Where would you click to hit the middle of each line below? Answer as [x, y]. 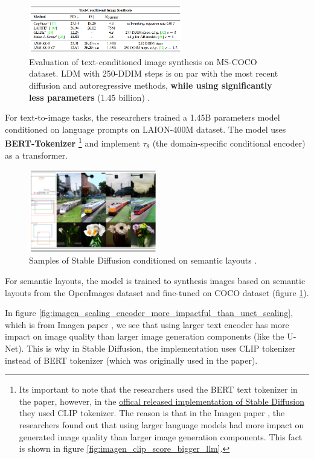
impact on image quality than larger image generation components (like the [145, 336]
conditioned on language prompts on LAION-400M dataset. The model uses [146, 129]
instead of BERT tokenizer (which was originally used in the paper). [131, 360]
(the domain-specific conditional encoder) [229, 143]
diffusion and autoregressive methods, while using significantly [151, 85]
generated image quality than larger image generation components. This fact [161, 436]
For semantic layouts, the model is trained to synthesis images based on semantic [155, 281]
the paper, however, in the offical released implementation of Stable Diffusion [162, 401]
